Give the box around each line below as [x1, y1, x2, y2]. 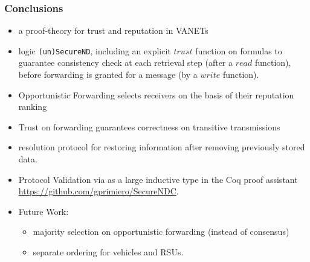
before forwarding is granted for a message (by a [18, 68, 198, 81]
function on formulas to [195, 44, 282, 57]
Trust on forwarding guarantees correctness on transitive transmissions [18, 120, 280, 133]
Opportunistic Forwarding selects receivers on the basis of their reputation [18, 88, 294, 101]
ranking [18, 100, 47, 113]
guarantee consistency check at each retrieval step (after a [18, 56, 233, 69]
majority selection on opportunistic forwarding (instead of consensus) [33, 225, 289, 238]
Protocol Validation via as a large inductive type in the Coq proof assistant [18, 173, 298, 185]
